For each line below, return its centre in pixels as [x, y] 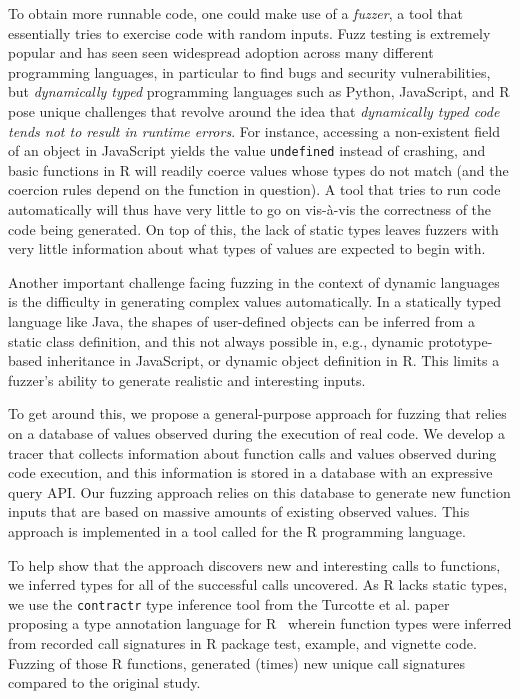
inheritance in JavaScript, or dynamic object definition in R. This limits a [273, 360]
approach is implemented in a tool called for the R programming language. [237, 530]
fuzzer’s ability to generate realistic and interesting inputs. [187, 379]
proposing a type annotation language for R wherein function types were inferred [260, 623]
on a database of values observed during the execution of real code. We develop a [256, 432]
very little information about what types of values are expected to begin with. [247, 248]
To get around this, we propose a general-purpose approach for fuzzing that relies [257, 413]
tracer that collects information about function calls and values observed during [252, 452]
